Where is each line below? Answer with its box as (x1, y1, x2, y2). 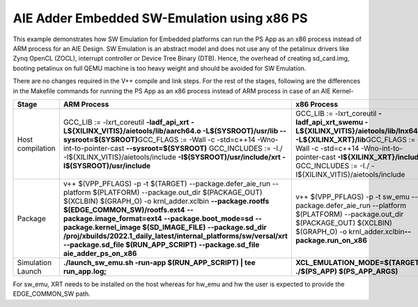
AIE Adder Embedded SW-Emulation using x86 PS (13, 10, 308, 26)
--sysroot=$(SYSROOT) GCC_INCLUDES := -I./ (125, 143, 283, 153)
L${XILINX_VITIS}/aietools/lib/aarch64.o (63, 126, 201, 135)
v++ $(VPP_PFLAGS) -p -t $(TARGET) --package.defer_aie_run (63, 179, 271, 188)
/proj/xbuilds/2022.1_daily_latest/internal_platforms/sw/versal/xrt (63, 231, 288, 241)
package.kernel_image (63, 222, 141, 232)
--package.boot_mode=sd (164, 214, 254, 223)
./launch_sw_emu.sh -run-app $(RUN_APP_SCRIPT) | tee (63, 257, 256, 267)
